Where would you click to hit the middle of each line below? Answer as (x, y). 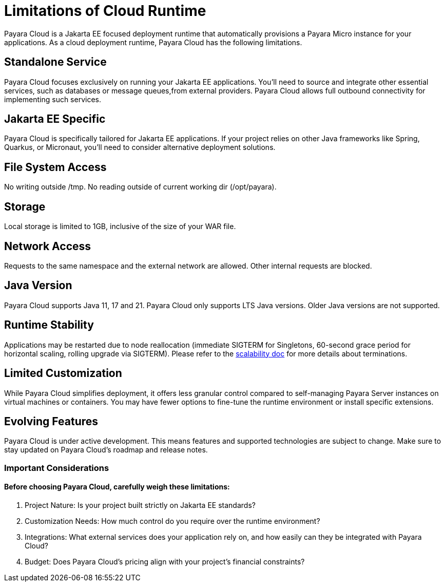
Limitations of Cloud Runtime (105, 11)
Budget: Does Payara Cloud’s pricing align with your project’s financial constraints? (165, 561)
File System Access (55, 167)
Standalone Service (55, 62)
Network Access (48, 246)
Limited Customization (63, 373)
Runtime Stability (49, 325)
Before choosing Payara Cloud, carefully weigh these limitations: (117, 487)
